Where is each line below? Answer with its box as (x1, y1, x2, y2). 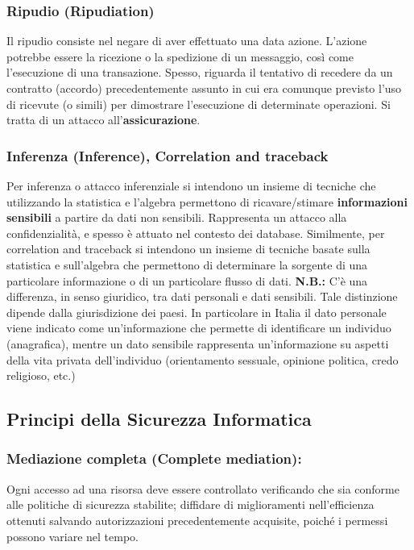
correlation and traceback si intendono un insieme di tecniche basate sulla (6, 240, 371, 257)
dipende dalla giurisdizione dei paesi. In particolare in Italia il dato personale (6, 303, 387, 320)
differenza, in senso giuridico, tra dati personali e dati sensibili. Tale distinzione (6, 288, 398, 305)
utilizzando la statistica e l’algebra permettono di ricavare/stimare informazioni (6, 193, 408, 210)
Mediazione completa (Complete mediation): (6, 448, 302, 469)
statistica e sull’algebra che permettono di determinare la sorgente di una (6, 256, 368, 273)
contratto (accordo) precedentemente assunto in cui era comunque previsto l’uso (6, 80, 402, 96)
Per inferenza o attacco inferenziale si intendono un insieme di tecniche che (6, 177, 376, 194)
